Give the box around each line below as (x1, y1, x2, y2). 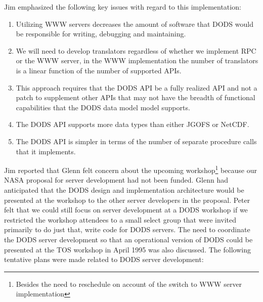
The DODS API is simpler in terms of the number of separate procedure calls (16, 136, 257, 146)
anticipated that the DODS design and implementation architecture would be (4, 184, 244, 195)
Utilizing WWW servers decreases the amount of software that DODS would (16, 18, 253, 29)
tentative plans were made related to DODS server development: (4, 254, 204, 265)
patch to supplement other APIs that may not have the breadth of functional (16, 92, 255, 103)
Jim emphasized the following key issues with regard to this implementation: (4, 2, 241, 12)
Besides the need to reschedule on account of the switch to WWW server (16, 278, 242, 289)
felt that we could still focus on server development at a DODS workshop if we (4, 204, 248, 215)
